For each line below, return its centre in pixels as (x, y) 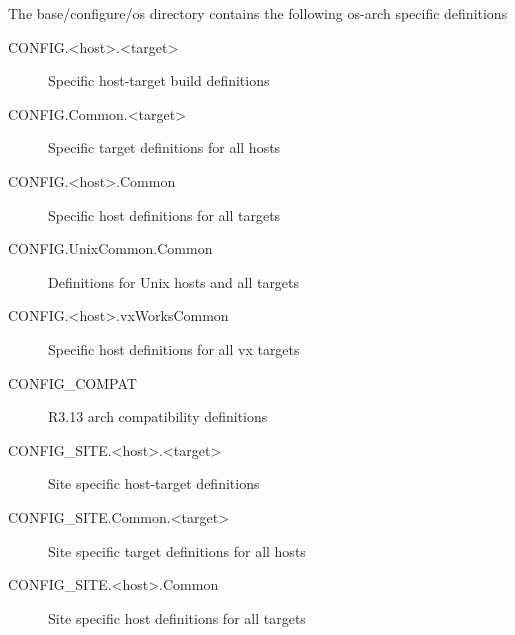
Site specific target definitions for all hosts (177, 550)
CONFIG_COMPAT (72, 382)
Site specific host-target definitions (154, 483)
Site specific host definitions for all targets (177, 617)
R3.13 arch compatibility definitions (158, 416)
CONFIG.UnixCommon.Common (110, 248)
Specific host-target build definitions (159, 80)
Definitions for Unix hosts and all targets (174, 281)
